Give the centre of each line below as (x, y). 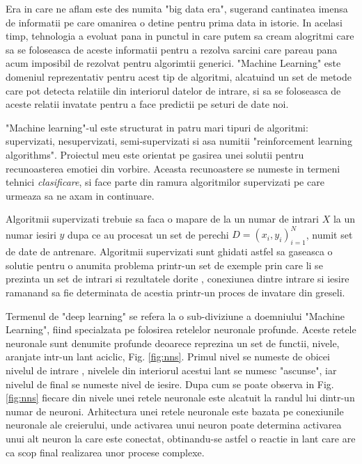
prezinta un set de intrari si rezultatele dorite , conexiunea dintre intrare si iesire (178, 279)
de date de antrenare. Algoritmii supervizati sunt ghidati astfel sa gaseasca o (169, 251)
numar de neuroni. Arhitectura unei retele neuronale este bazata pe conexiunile (175, 411)
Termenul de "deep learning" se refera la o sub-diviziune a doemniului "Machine (175, 315)
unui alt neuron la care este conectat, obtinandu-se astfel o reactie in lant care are (181, 438)
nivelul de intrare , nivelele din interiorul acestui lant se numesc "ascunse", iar (171, 370)
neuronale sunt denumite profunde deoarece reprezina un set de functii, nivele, (173, 343)
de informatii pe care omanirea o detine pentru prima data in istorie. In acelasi (174, 22)
